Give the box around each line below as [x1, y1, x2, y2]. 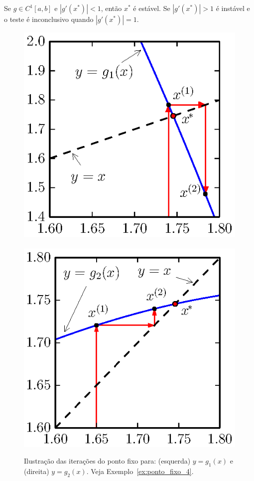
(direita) [24, 466, 49, 477]
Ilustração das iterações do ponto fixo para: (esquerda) [24, 456, 191, 466]
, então [101, 3, 122, 13]
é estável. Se [133, 3, 170, 13]
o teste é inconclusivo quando [4, 14, 94, 24]
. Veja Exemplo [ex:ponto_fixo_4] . [86, 466, 194, 477]
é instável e [216, 3, 250, 13]
